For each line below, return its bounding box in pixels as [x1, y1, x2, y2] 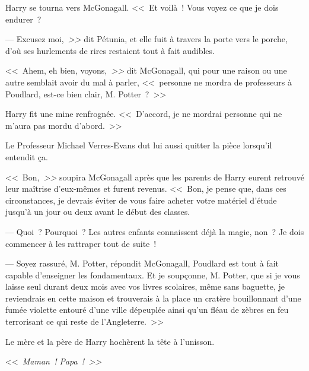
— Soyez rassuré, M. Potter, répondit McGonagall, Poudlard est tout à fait [5, 257, 279, 269]
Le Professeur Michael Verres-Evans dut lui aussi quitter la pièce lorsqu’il [5, 139, 272, 151]
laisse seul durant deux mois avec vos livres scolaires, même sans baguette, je [5, 280, 285, 293]
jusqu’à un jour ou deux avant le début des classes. [5, 205, 190, 218]
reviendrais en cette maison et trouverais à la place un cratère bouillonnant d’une [5, 291, 301, 304]
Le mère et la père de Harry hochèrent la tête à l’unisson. [5, 335, 215, 347]
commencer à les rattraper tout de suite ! [5, 237, 157, 249]
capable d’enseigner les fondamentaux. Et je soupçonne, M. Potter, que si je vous [5, 268, 300, 281]
